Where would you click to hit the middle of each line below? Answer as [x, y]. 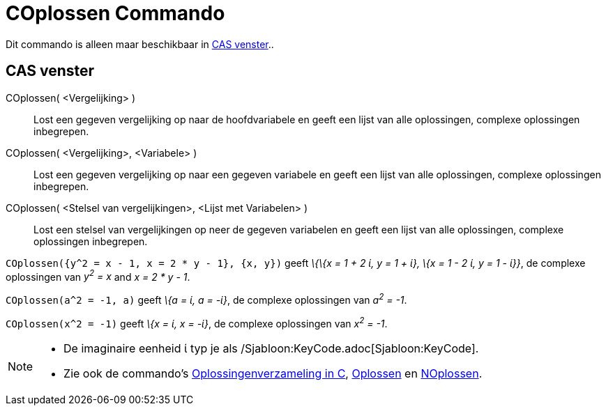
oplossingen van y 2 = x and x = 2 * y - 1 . [98, 276]
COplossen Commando [115, 13]
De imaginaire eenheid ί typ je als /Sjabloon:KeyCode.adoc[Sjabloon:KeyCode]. [271, 348]
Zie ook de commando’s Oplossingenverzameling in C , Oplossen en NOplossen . [273, 373]
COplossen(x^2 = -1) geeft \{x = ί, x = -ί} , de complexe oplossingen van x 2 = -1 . [197, 322]
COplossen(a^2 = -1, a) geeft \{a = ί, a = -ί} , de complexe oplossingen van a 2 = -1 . [206, 299]
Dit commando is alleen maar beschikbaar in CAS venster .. [140, 44]
